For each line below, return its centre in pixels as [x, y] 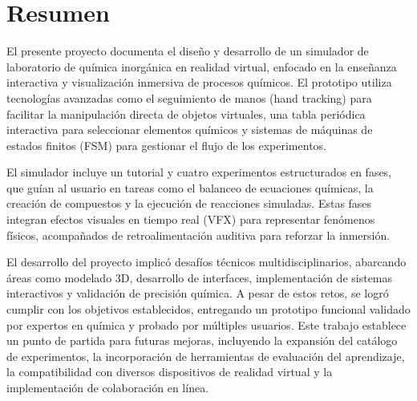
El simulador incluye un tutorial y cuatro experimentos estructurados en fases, [199, 172]
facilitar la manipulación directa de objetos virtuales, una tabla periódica [186, 113]
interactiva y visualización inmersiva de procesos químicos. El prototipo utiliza [199, 82]
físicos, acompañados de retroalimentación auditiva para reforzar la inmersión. [198, 235]
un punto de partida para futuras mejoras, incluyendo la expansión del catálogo [202, 340]
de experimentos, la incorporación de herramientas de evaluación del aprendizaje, [206, 356]
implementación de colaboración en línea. [108, 387]
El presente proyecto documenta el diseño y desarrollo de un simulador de [188, 51]
